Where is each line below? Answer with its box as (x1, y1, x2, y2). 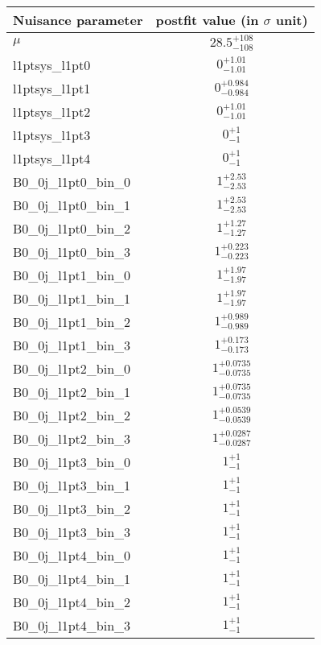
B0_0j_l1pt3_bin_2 (13, 498, 131, 518)
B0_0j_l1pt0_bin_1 (13, 195, 131, 214)
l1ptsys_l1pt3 (13, 125, 91, 144)
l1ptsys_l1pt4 (13, 148, 91, 167)
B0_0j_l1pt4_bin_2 (13, 592, 131, 611)
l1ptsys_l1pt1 (13, 78, 91, 97)
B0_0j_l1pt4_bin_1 (13, 569, 131, 588)
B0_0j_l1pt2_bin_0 (13, 358, 131, 378)
